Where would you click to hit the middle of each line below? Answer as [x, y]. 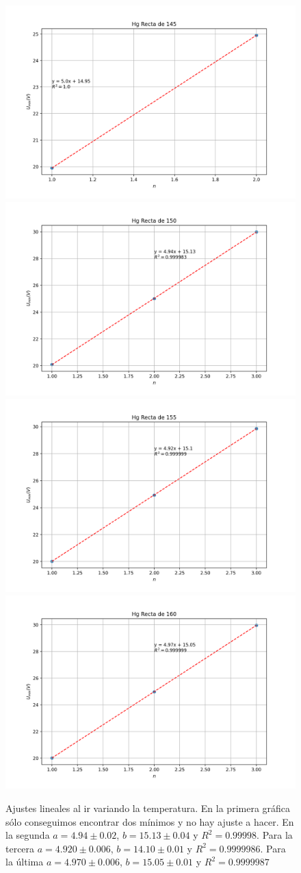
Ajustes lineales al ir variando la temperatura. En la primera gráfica [148, 808]
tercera [20, 848]
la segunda [28, 835]
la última [25, 862]
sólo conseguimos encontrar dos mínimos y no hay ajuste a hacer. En [150, 821]
